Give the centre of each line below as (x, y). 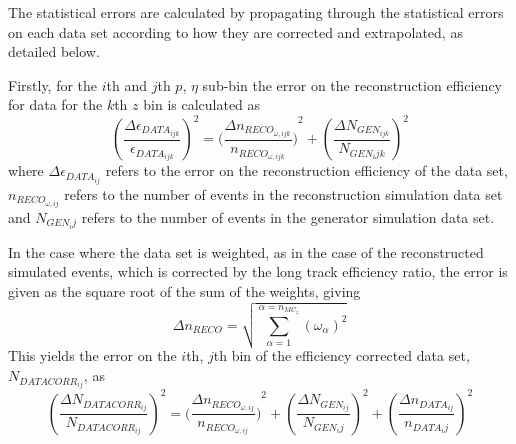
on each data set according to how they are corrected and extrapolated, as (235, 31)
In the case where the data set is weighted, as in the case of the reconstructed (246, 251)
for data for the (55, 104)
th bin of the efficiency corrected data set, (341, 355)
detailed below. (54, 51)
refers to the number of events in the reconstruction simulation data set (283, 193)
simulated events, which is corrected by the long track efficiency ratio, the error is (258, 271)
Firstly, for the (53, 84)
